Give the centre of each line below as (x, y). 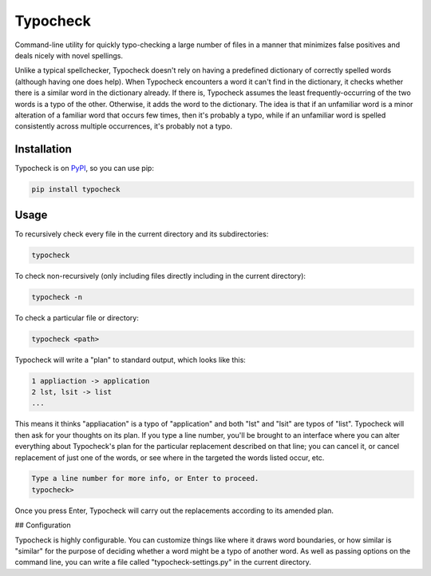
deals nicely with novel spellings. (69, 55)
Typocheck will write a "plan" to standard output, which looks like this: (130, 360)
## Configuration (43, 525)
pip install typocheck (76, 189)
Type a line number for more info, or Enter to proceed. (145, 479)
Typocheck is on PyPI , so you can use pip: (85, 169)
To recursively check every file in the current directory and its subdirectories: (142, 234)
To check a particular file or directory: (77, 318)
